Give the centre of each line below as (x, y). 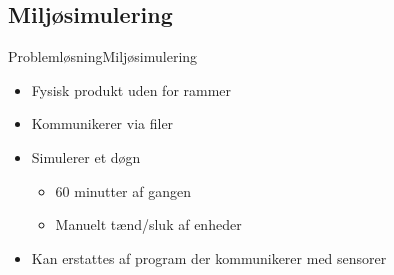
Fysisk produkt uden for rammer (131, 89)
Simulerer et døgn (86, 156)
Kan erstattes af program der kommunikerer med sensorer (209, 257)
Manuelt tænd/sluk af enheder (148, 224)
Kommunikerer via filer (102, 123)
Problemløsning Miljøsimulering (103, 56)
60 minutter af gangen (123, 190)
